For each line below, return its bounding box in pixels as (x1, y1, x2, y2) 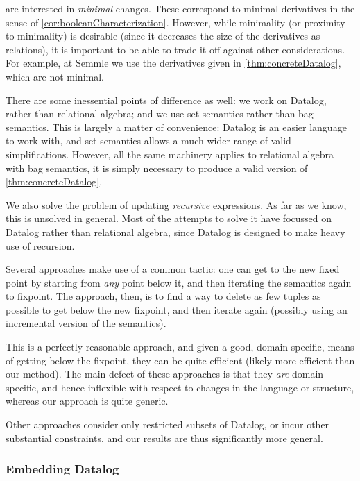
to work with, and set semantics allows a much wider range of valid (6, 133, 291, 148)
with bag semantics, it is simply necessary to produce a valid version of (6, 160, 308, 175)
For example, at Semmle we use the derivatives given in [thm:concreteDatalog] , (6, 56, 341, 70)
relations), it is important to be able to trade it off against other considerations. (6, 42, 345, 56)
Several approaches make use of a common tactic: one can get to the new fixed (6, 262, 340, 276)
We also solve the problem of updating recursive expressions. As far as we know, (6, 197, 347, 212)
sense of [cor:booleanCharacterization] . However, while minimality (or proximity (6, 15, 345, 29)
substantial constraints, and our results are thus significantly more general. (6, 430, 323, 445)
